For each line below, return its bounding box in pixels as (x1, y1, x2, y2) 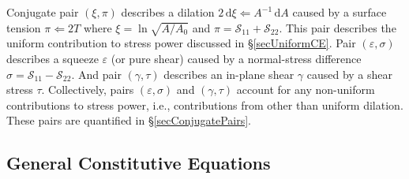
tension (6, 19, 41, 35)
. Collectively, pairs (41, 81, 134, 98)
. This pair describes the (279, 19, 396, 35)
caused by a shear (306, 65, 393, 82)
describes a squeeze (6, 50, 99, 66)
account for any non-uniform (236, 81, 375, 98)
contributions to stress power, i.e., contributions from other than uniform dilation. (6, 96, 403, 113)
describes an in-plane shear (163, 65, 295, 82)
